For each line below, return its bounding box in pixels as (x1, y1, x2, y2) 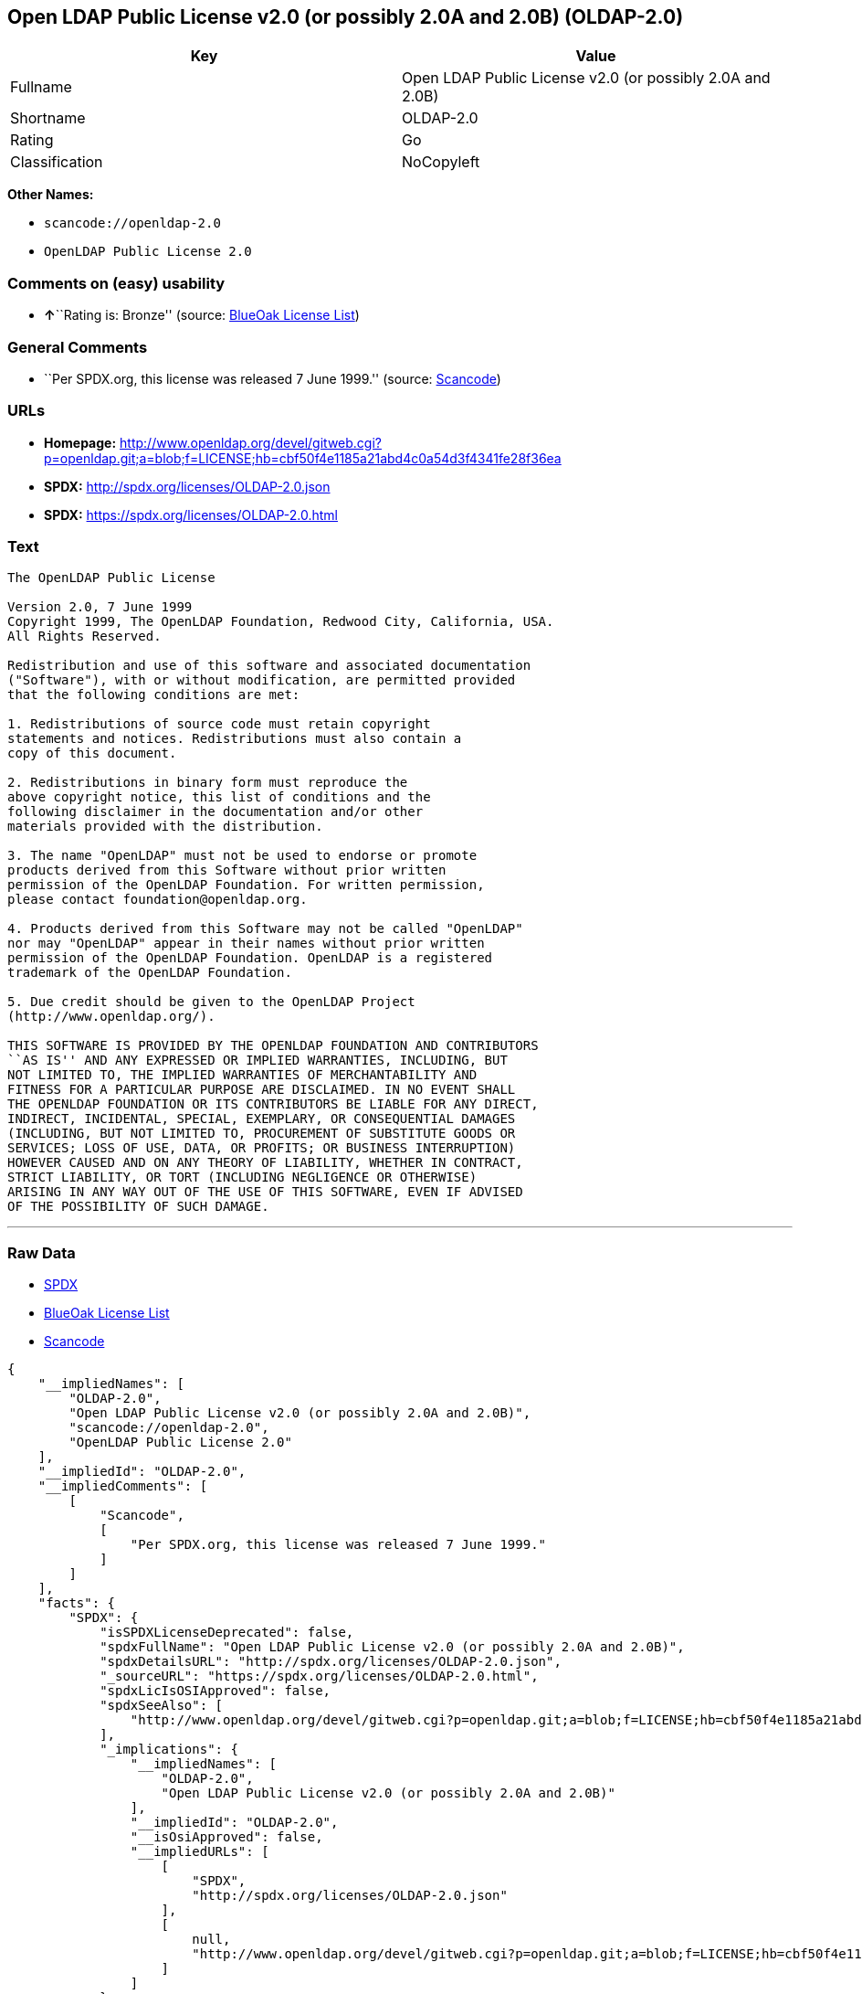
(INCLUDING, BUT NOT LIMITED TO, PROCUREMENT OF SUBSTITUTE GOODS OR (7, 1126, 516, 1141)
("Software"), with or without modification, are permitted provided (7, 673, 516, 688)
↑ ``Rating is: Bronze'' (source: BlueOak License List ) (44, 307, 360, 323)
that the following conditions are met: (7, 687, 300, 703)
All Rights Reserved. (7, 629, 162, 644)
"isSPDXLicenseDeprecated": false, (100, 1625, 354, 1640)
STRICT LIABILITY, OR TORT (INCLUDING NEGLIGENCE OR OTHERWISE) (7, 1170, 478, 1185)
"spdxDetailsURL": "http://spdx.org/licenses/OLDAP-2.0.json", (100, 1654, 562, 1670)
